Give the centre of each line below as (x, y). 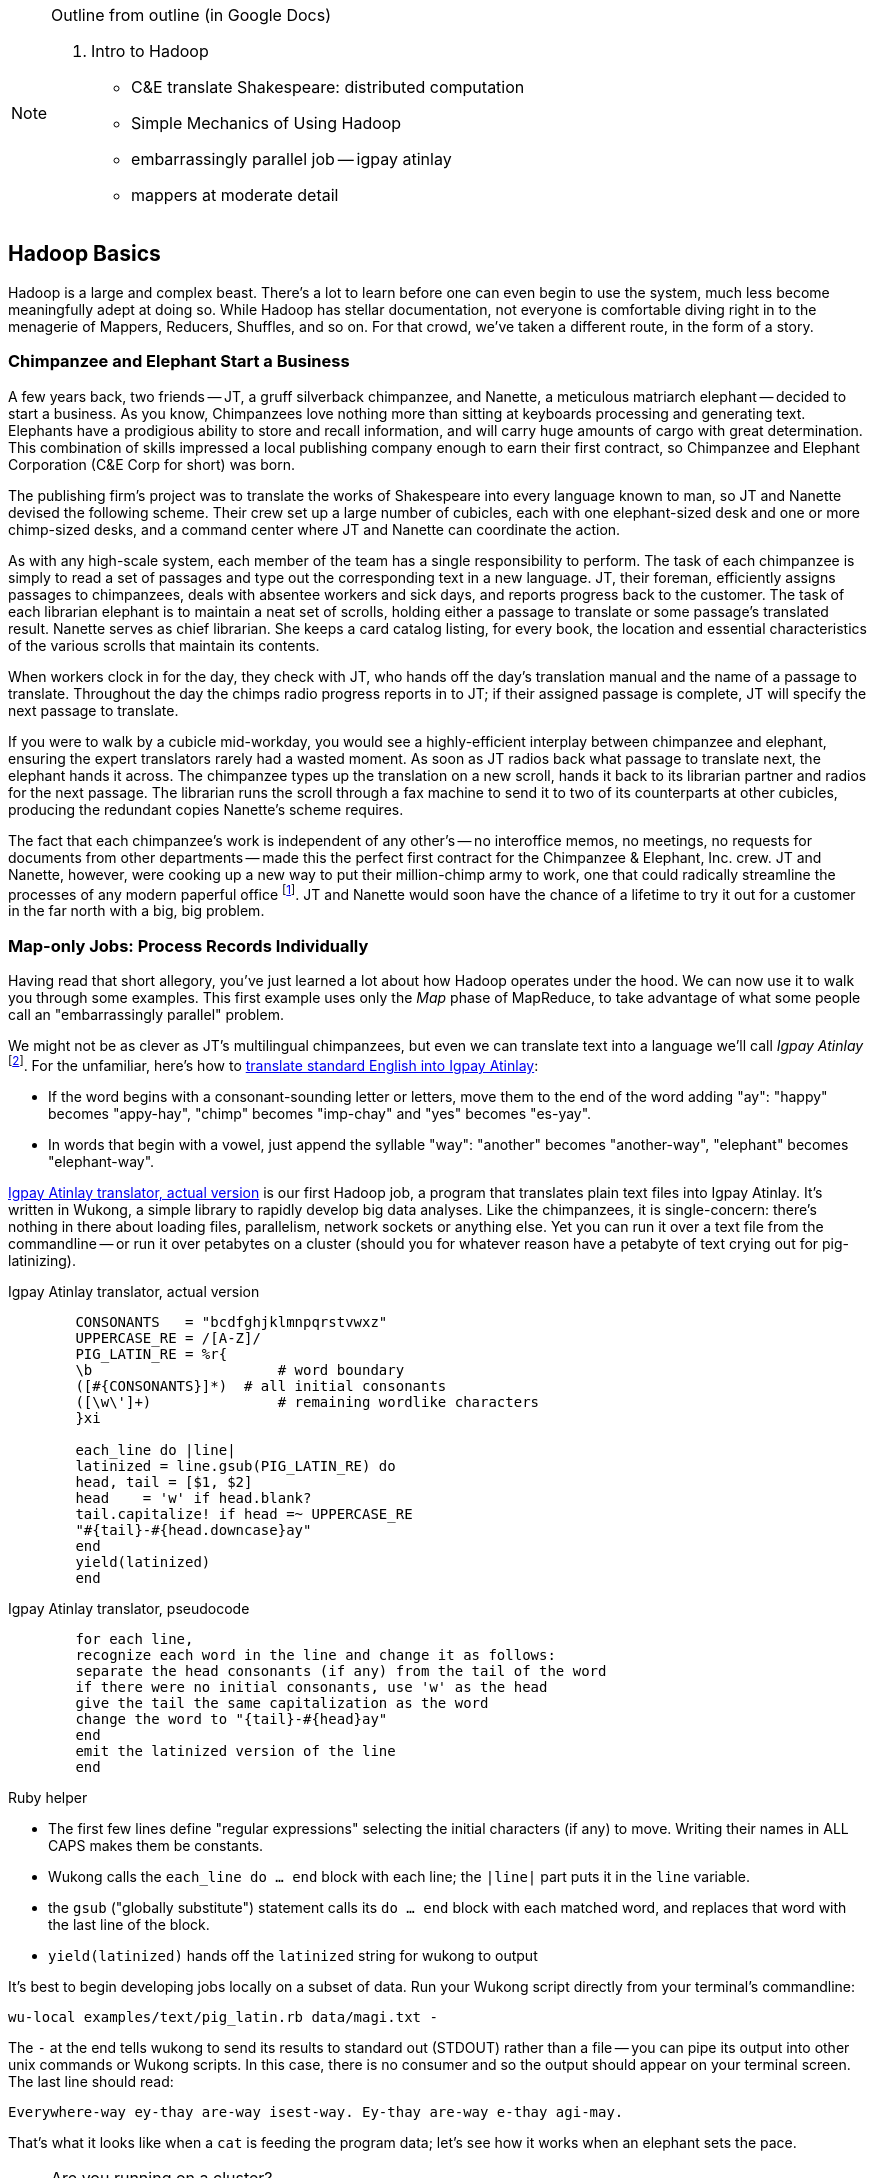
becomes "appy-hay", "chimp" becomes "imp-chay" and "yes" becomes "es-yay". (320, 1113)
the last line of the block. (129, 1924)
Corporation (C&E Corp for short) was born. (152, 464)
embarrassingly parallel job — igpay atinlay (291, 159)
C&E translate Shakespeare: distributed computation (328, 87)
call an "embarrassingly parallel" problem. (146, 1014)
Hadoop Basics (84, 254)
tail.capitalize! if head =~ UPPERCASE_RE (244, 1513)
